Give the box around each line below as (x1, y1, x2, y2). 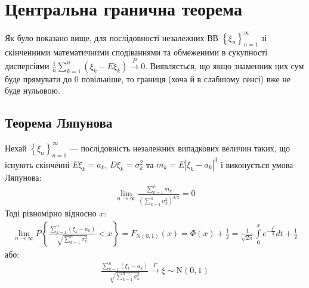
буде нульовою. (5, 84, 60, 97)
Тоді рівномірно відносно (5, 207, 97, 219)
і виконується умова (220, 158, 293, 170)
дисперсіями (5, 59, 50, 72)
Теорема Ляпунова (5, 113, 113, 132)
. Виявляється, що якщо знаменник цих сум (145, 59, 304, 72)
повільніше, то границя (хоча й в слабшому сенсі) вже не (81, 72, 291, 85)
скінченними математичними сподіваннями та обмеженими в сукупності (5, 46, 268, 58)
